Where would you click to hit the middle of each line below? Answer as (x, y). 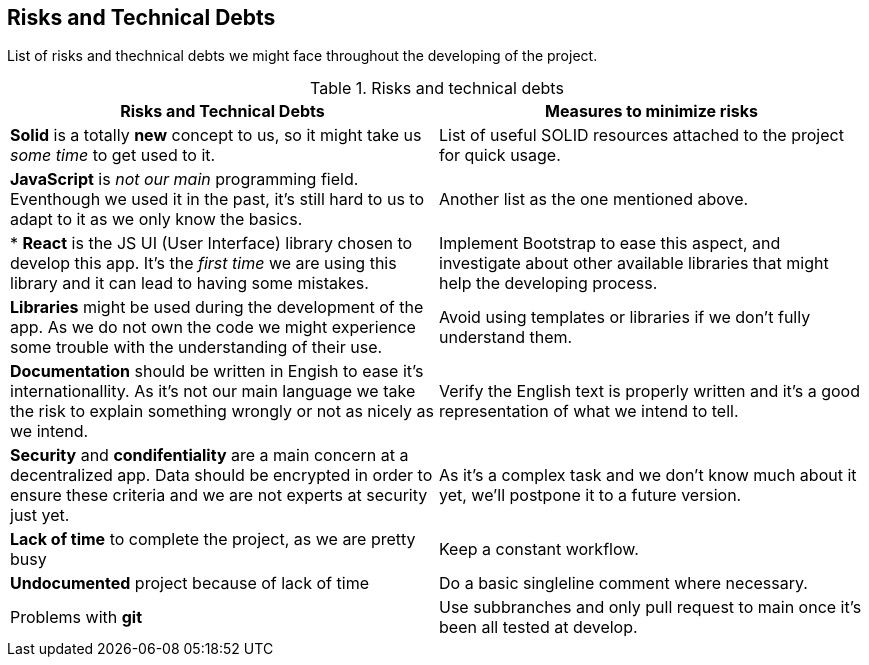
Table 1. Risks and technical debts (437, 88)
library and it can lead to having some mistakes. (189, 283)
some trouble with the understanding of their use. (196, 347)
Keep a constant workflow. (539, 549)
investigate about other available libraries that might (634, 263)
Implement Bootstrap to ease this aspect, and (610, 243)
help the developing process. (548, 283)
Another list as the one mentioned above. (594, 199)
